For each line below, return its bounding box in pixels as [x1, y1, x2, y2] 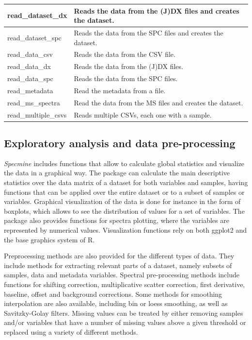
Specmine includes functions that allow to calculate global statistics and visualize [4, 158, 245, 168]
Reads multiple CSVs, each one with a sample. [74, 109, 212, 119]
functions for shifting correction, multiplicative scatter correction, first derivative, [4, 279, 245, 289]
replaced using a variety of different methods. [4, 326, 138, 337]
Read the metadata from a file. [74, 85, 166, 95]
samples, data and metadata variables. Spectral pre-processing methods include [4, 270, 239, 280]
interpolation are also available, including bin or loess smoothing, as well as [4, 298, 228, 308]
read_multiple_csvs [7, 109, 67, 119]
